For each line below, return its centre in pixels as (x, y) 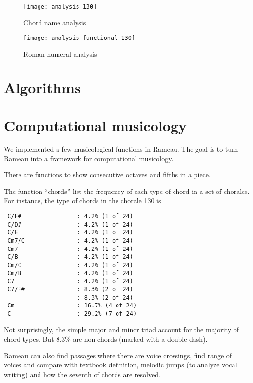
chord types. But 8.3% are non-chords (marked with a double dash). (106, 339)
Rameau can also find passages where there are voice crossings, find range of (118, 355)
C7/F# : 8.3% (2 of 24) (70, 289)
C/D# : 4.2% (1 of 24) (70, 224)
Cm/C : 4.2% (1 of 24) (70, 265)
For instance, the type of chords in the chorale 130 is (83, 201)
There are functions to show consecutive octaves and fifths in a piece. (107, 175)
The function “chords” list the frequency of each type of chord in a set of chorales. (127, 191)
